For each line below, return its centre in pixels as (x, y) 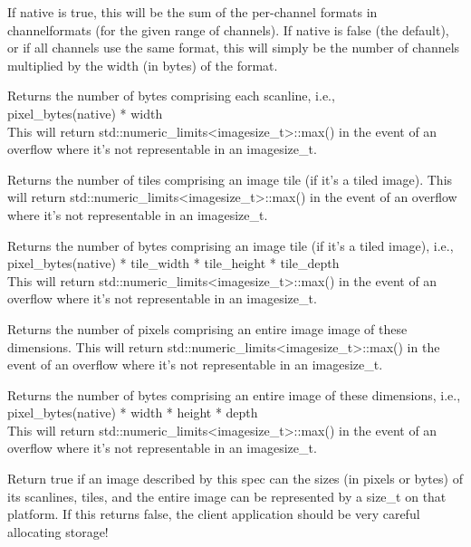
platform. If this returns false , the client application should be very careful (214, 514)
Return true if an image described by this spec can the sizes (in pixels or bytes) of (235, 479)
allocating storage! (58, 531)
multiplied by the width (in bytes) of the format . (143, 65)
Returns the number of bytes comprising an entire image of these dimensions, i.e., (234, 394)
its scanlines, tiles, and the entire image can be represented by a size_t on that (227, 496)
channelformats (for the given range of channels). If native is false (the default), (228, 29)
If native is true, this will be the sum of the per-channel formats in (192, 12)
